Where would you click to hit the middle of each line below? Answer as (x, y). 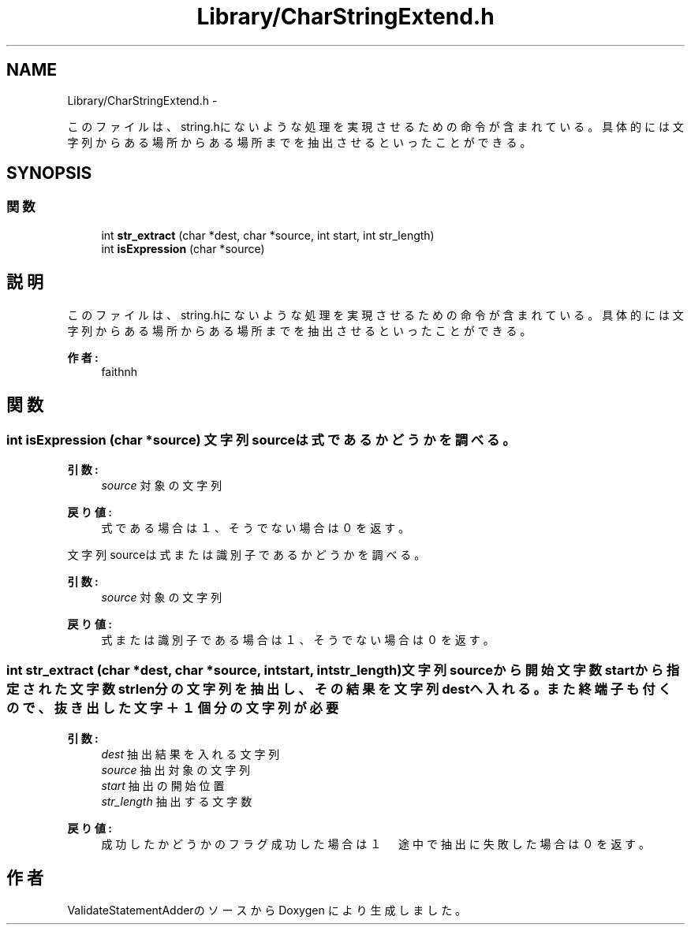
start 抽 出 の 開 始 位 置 (163, 785)
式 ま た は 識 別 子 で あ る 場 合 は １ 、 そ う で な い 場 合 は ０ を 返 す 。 (298, 639)
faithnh (120, 371)
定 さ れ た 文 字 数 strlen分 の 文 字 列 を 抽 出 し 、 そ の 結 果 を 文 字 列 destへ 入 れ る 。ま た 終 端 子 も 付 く (339, 689)
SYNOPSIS (49, 173)
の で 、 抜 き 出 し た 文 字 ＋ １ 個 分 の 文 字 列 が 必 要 (173, 708)
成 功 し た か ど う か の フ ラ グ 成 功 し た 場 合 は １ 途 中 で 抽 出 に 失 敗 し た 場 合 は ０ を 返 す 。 (376, 843)
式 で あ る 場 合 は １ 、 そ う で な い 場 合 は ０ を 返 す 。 (256, 527)
